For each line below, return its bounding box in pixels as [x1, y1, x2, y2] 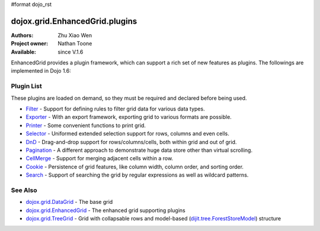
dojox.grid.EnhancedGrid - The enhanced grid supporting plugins [25, 207, 186, 214]
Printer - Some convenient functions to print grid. [25, 122, 146, 129]
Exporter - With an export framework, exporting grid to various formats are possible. [25, 113, 232, 121]
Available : [11, 48, 37, 56]
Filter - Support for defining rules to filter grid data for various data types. [25, 105, 205, 112]
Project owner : [11, 40, 49, 47]
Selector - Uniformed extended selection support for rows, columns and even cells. [25, 130, 229, 137]
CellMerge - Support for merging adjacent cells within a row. [25, 155, 174, 162]
